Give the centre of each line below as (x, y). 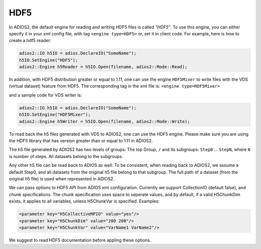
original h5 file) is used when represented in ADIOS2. (62, 178)
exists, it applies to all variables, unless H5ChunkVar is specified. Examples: (84, 201)
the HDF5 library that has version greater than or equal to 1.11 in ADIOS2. (81, 141)
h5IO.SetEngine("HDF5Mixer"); (55, 115)
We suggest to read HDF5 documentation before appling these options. (80, 240)
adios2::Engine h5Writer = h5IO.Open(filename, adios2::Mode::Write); (105, 121)
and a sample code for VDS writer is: (45, 95)
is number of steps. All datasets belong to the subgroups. (66, 156)
